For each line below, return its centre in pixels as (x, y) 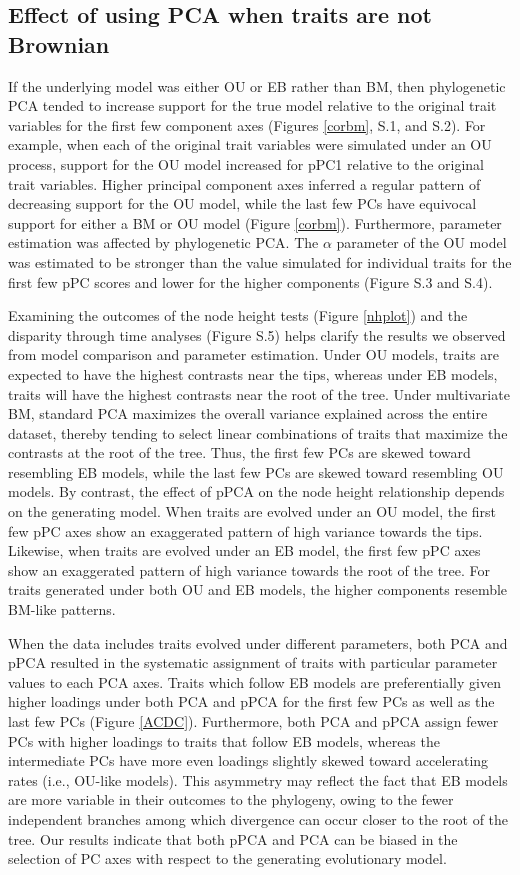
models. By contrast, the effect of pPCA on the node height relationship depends (256, 491)
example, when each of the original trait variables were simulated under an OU (250, 144)
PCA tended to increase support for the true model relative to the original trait (252, 105)
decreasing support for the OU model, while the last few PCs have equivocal (242, 203)
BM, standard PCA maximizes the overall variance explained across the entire (248, 413)
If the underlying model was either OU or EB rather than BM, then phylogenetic (257, 85)
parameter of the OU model (421, 242)
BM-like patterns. (62, 609)
